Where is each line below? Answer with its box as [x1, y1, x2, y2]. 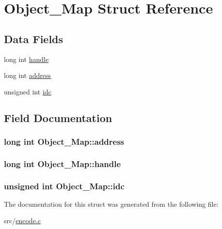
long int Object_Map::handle [4, 157, 121, 169]
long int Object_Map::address [4, 136, 125, 148]
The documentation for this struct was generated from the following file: [4, 199, 219, 209]
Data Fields [4, 31, 63, 46]
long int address [4, 70, 51, 80]
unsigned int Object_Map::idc [4, 180, 125, 192]
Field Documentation [4, 110, 112, 125]
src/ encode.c [4, 215, 41, 225]
